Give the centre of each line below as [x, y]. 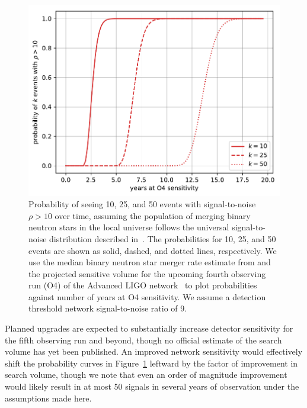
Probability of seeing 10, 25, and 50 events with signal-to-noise [142, 204]
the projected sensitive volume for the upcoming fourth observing [147, 273]
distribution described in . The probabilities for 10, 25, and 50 [163, 238]
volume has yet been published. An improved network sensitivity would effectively [154, 351]
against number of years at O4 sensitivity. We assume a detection [147, 296]
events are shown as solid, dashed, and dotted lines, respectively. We [153, 250]
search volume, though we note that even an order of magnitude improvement [146, 375]
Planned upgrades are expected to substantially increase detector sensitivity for [149, 328]
